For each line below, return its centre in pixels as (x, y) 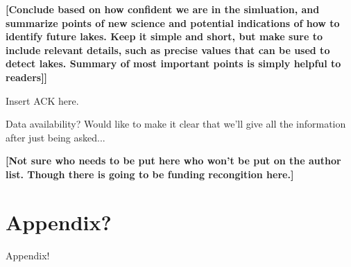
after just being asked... (55, 137)
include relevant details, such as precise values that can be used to (168, 50)
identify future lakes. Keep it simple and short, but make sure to (164, 36)
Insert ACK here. (42, 100)
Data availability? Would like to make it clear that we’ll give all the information (176, 124)
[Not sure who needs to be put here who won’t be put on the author (173, 161)
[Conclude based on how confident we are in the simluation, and (163, 9)
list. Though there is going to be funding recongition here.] (150, 174)
